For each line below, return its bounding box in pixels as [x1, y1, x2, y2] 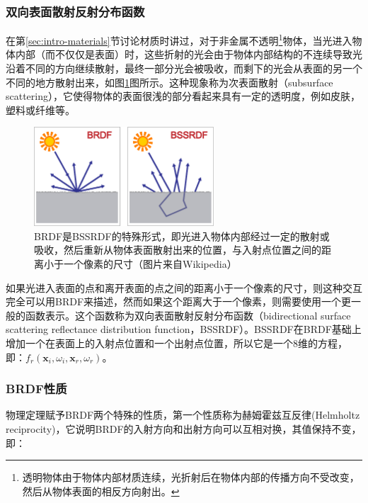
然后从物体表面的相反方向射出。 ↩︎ [22, 483, 180, 498]
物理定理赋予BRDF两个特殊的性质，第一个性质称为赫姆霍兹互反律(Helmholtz [6, 407, 360, 422]
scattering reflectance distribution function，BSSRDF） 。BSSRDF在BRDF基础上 [6, 322, 362, 337]
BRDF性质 [6, 380, 67, 397]
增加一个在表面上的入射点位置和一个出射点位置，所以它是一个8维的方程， [6, 336, 347, 351]
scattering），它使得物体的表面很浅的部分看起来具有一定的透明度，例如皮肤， [6, 89, 361, 103]
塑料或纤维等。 [6, 102, 75, 117]
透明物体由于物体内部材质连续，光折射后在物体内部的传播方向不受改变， [22, 470, 360, 485]
